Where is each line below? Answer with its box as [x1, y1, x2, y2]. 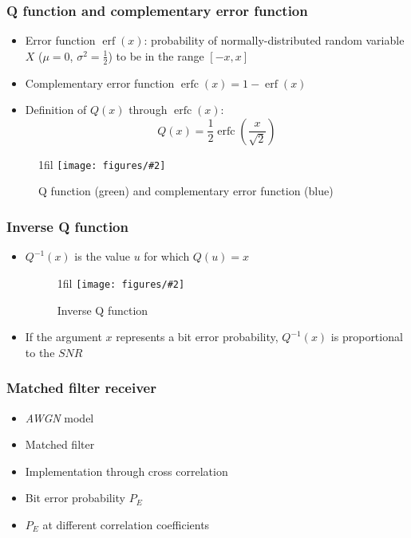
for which [144, 248, 190, 265]
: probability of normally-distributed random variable [144, 32, 405, 49]
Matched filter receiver [6, 378, 156, 398]
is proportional [330, 328, 403, 345]
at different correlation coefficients [42, 516, 210, 532]
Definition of [25, 101, 87, 118]
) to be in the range [108, 47, 204, 64]
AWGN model [25, 409, 94, 426]
